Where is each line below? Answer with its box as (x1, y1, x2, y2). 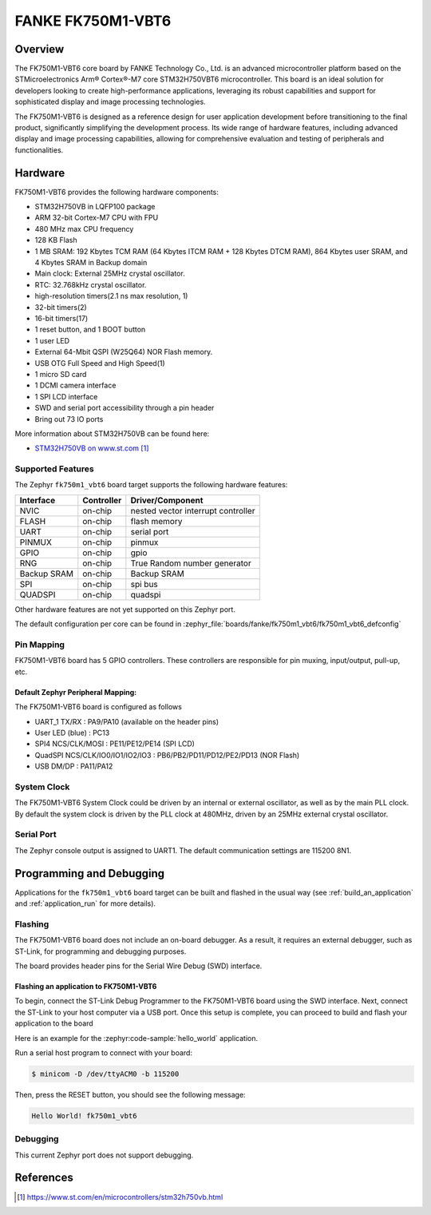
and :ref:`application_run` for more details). (14, 899, 156, 908)
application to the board (14, 1018, 93, 1028)
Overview (14, 42, 65, 56)
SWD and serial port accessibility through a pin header (34, 403, 215, 413)
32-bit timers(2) (34, 302, 87, 312)
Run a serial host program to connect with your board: (14, 1047, 193, 1058)
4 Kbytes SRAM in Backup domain (34, 258, 148, 268)
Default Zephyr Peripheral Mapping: (14, 687, 137, 697)
